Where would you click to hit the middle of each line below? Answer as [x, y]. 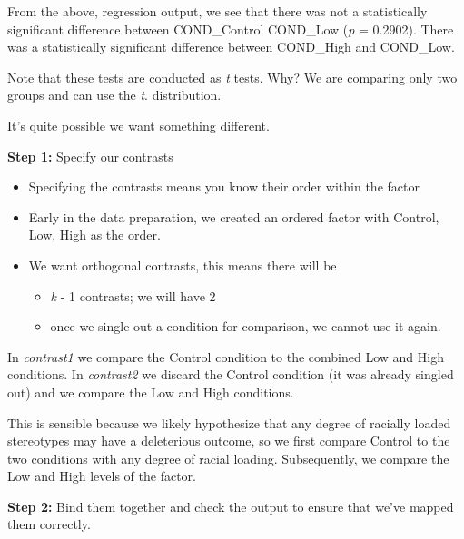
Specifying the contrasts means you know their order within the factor [224, 186]
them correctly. [49, 524]
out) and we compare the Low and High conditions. [151, 392]
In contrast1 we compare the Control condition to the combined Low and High [226, 356]
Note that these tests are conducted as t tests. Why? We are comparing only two [232, 77]
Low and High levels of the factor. [102, 476]
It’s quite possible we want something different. [138, 125]
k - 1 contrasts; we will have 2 [133, 295]
